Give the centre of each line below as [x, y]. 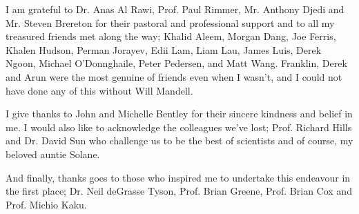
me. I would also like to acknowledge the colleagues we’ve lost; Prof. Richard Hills [179, 127]
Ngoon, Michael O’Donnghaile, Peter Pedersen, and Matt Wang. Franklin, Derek [176, 63]
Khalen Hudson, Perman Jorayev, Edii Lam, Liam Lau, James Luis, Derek [164, 49]
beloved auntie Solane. [53, 154]
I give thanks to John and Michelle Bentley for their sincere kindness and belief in [179, 114]
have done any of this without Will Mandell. [99, 90]
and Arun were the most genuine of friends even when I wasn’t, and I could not [174, 76]
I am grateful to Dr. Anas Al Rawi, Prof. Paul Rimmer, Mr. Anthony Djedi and [175, 9]
